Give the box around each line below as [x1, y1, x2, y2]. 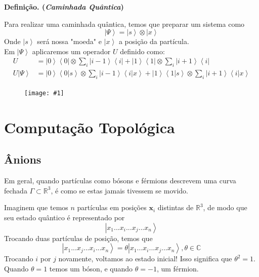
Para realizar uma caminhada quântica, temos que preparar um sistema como [4, 18, 245, 29]
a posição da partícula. [118, 36, 189, 47]
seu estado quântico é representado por [4, 212, 125, 223]
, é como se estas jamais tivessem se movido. [51, 185, 188, 195]
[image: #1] [24, 90, 64, 97]
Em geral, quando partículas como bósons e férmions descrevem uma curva [4, 175, 236, 186]
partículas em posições [77, 202, 147, 213]
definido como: [120, 46, 165, 56]
